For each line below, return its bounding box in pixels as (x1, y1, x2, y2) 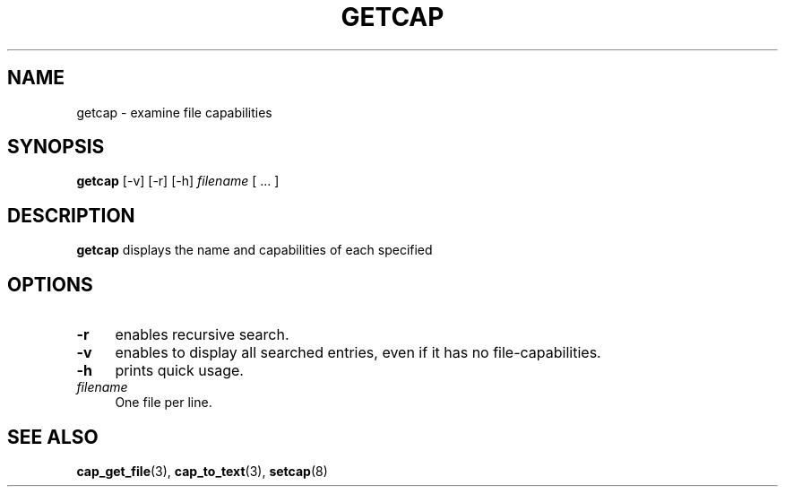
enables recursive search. (115, 325, 289, 344)
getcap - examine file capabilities (76, 104, 272, 120)
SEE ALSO (7, 425, 99, 448)
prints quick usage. (115, 361, 244, 380)
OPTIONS (7, 273, 93, 296)
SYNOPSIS (7, 135, 105, 159)
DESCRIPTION (7, 204, 135, 227)
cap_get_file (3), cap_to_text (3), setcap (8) (76, 463, 328, 479)
